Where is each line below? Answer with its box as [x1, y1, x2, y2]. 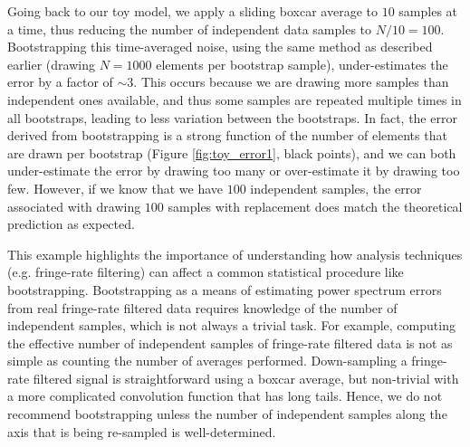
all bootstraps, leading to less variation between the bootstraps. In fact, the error [7, 108, 457, 127]
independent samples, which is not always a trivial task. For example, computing [7, 316, 456, 335]
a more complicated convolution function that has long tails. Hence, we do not [7, 386, 443, 405]
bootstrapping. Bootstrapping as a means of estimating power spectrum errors [7, 280, 442, 299]
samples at [398, 2, 458, 20]
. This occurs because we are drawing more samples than [133, 72, 449, 91]
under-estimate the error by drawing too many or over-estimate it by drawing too [7, 161, 460, 180]
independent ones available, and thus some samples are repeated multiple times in [7, 90, 462, 109]
